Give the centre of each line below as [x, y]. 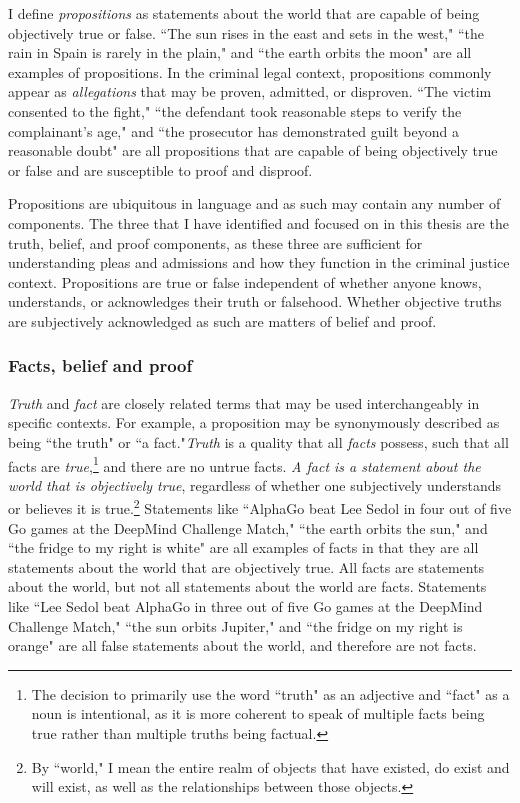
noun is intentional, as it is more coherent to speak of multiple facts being [258, 713]
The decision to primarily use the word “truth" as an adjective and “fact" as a [270, 693]
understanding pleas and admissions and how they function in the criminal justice [259, 262]
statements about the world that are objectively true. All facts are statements [246, 566]
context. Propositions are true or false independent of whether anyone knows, [245, 281]
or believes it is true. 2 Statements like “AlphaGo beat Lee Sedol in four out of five [260, 506]
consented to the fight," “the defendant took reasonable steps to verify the [235, 110]
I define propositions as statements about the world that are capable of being [244, 13]
